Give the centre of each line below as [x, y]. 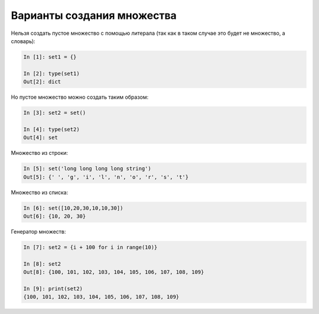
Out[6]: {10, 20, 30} [55, 216]
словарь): [23, 41]
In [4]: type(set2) [51, 129]
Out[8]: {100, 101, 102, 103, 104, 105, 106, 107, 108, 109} [114, 272]
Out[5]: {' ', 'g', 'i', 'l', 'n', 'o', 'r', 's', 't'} [106, 177]
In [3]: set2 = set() [55, 113]
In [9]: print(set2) [53, 289]
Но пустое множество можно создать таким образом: [80, 97]
